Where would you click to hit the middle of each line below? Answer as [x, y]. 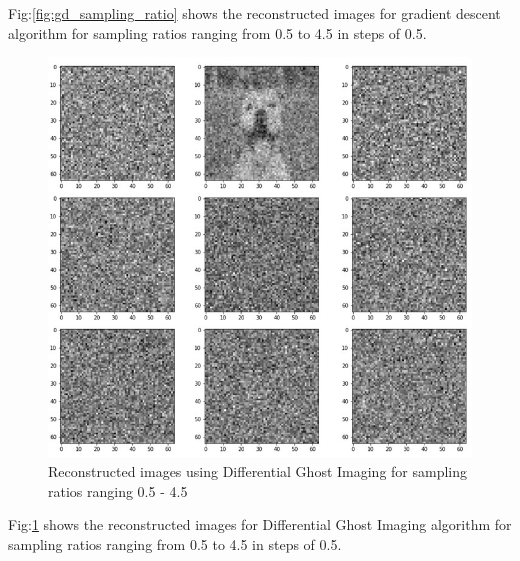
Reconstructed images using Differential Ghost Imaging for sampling [258, 471]
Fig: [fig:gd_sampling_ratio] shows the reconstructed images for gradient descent [254, 13]
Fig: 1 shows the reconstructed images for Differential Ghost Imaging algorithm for [260, 524]
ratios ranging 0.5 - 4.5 [118, 490]
